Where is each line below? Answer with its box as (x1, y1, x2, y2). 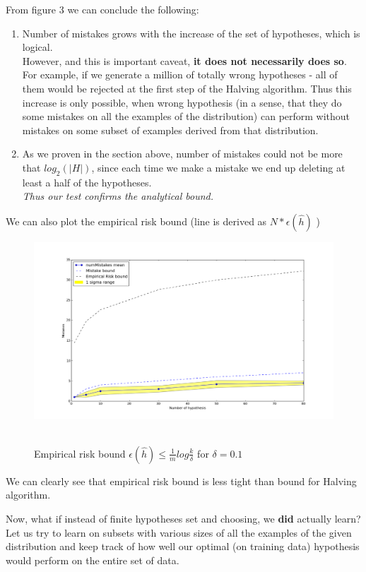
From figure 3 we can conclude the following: (6, 2, 199, 16)
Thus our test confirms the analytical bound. (22, 189, 213, 203)
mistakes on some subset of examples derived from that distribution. (22, 122, 319, 137)
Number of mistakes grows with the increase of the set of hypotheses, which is (22, 25, 360, 40)
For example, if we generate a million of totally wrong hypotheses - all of (22, 67, 338, 82)
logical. (22, 40, 53, 54)
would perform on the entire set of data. (6, 552, 179, 567)
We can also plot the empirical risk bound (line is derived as (6, 213, 267, 228)
